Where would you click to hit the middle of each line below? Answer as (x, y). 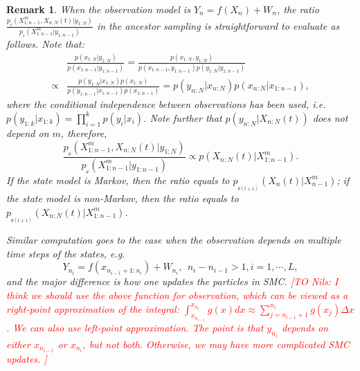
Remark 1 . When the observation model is (98, 9)
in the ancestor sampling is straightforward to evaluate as (218, 25)
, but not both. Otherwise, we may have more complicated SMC (216, 344)
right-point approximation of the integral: (93, 308)
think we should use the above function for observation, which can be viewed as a (177, 295)
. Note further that (183, 117)
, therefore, (84, 133)
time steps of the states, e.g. (66, 253)
